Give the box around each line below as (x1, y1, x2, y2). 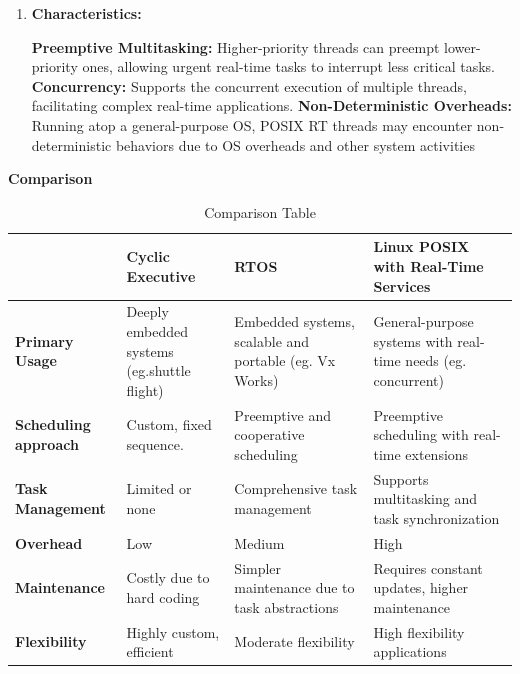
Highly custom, (126, 621, 220, 642)
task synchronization (373, 507, 500, 528)
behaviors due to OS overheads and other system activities (115, 134, 475, 155)
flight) (126, 379, 164, 400)
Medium (234, 532, 285, 553)
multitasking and (373, 488, 478, 509)
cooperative (234, 424, 305, 445)
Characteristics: (31, 3, 142, 23)
